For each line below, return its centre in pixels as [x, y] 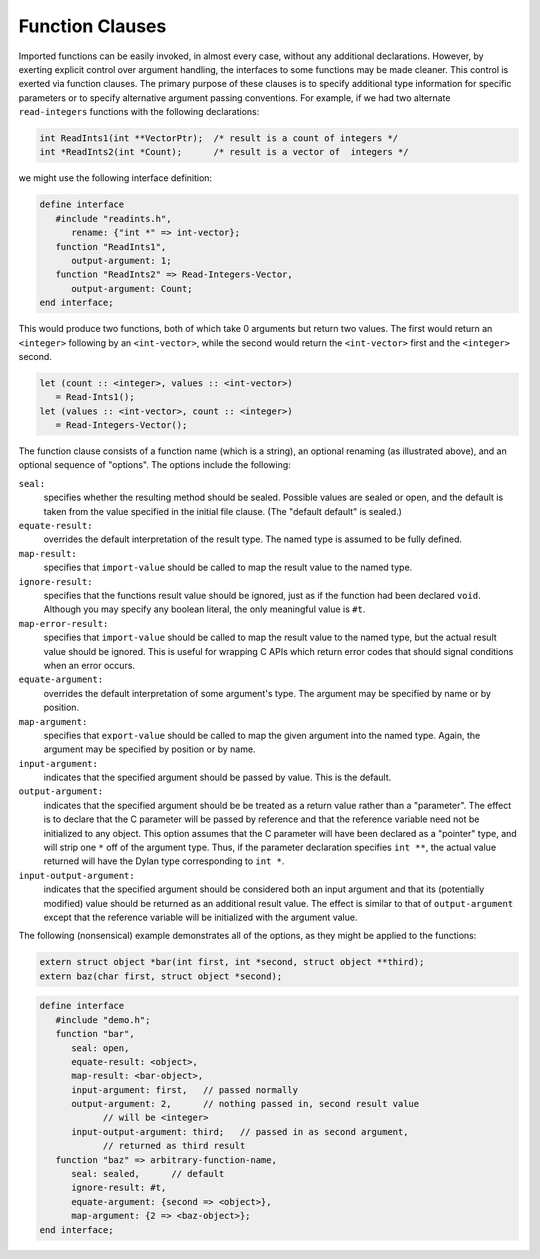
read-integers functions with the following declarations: [139, 112]
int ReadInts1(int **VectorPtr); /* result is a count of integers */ [219, 138]
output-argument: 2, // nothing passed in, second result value [245, 1104]
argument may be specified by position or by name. [149, 749]
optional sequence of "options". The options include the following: [155, 465]
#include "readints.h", [113, 218]
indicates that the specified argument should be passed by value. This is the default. [217, 777]
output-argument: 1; [121, 261]
